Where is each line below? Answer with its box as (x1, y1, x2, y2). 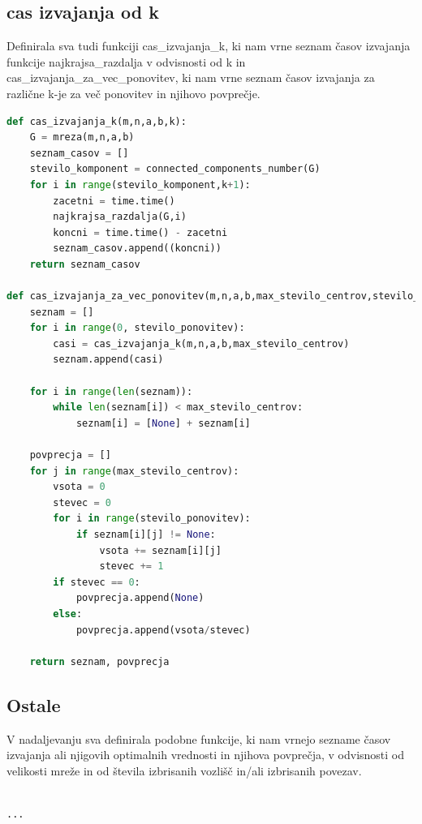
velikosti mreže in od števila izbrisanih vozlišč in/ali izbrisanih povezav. (6, 762, 362, 779)
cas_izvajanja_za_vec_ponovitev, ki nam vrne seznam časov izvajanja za (6, 69, 375, 86)
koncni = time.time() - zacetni (53, 226, 228, 238)
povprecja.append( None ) (75, 592, 205, 604)
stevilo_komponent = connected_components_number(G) (29, 163, 321, 175)
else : (53, 607, 83, 620)
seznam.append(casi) (53, 354, 164, 366)
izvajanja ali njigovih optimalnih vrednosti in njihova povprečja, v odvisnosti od (6, 746, 405, 763)
